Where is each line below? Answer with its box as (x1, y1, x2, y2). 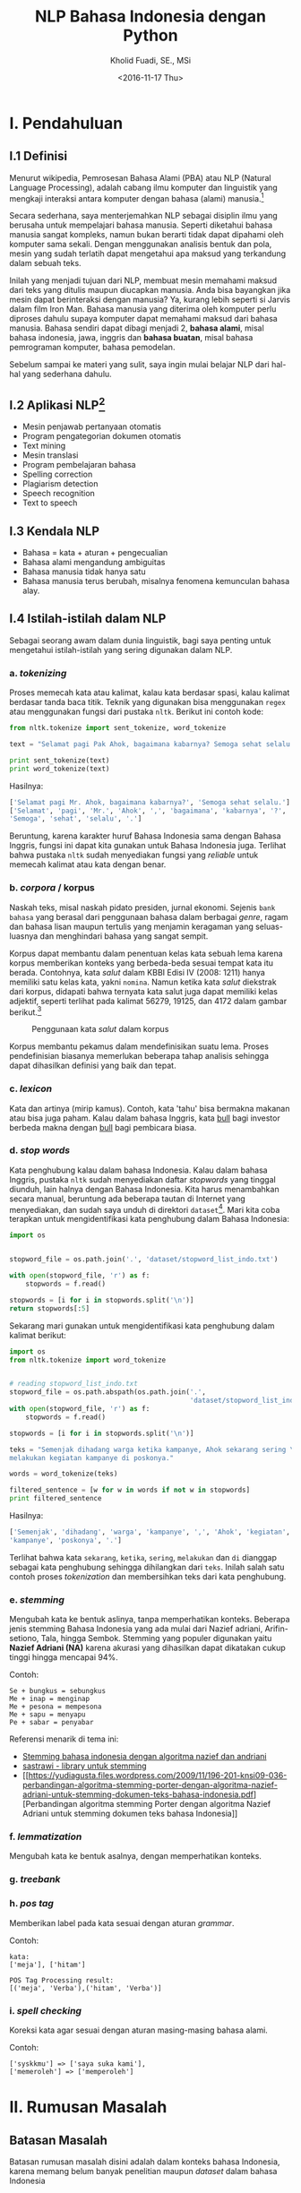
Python (123, 25, 178, 46)
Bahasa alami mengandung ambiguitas (21, 557, 166, 568)
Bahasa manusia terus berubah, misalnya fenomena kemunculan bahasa (21, 576, 290, 587)
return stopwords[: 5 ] (9, 1303, 90, 1313)
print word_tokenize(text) (9, 764, 110, 773)
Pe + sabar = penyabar (9, 1718, 94, 1727)
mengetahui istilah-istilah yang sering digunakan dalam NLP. (9, 644, 233, 655)
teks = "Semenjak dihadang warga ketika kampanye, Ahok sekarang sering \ (9, 1445, 295, 1454)
